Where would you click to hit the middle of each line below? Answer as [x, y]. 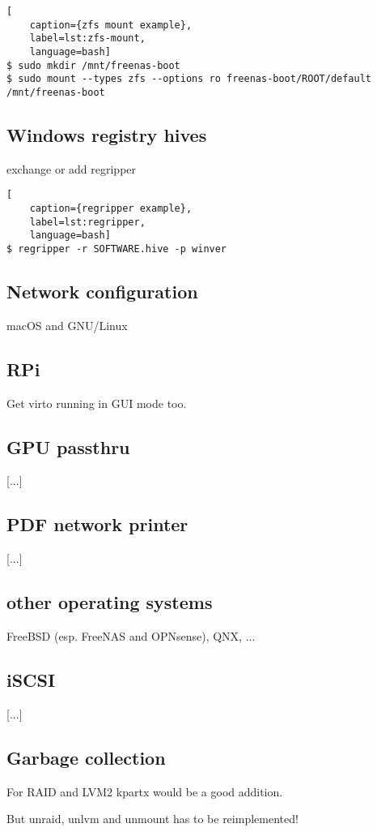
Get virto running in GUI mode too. [97, 403]
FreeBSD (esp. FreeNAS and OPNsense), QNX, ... [131, 636]
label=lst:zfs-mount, [87, 39]
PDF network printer [97, 524]
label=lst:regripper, [87, 222]
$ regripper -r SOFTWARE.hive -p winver [117, 249]
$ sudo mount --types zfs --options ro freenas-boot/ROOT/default [189, 79]
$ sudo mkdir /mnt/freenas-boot [93, 65]
